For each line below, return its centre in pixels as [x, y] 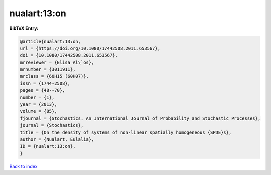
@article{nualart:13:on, [50, 41]
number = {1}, [37, 97]
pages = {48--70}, [42, 91]
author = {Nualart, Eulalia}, [57, 140]
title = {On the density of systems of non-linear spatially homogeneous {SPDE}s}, [126, 132]
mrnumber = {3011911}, [48, 69]
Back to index [23, 166]
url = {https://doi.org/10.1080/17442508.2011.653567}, [90, 48]
